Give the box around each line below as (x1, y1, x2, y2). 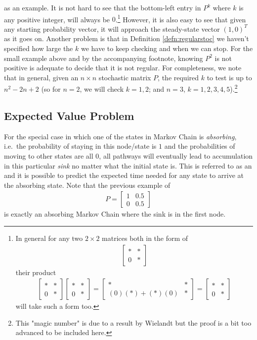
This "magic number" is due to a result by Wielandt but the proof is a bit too (15, 317, 252, 328)
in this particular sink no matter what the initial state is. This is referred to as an (4, 160, 252, 170)
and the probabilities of (164, 141, 235, 151)
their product (15, 267, 56, 277)
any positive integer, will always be (4, 14, 110, 24)
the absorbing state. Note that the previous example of (4, 179, 171, 190)
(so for (41, 84, 61, 94)
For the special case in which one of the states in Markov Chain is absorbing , (4, 131, 237, 141)
